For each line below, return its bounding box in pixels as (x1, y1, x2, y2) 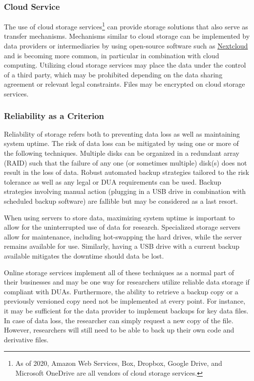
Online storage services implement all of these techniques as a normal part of (4, 267, 234, 277)
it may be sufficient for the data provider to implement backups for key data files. (4, 305, 249, 315)
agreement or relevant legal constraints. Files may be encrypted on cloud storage (4, 79, 245, 89)
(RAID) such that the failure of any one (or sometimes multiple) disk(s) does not (4, 157, 247, 167)
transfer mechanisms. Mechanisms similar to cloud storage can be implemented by (4, 31, 250, 41)
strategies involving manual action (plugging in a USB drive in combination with (4, 186, 246, 196)
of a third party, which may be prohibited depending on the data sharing (4, 69, 223, 79)
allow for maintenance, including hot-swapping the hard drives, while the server (4, 231, 242, 241)
